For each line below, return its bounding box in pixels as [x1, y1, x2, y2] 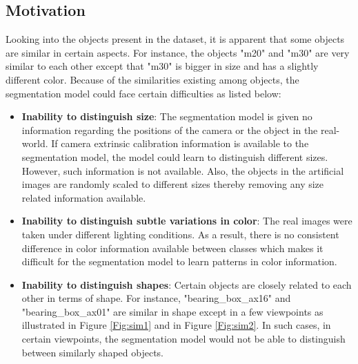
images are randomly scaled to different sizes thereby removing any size [21, 177, 324, 191]
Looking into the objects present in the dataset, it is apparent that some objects [6, 32, 345, 46]
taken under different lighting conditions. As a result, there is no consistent [21, 227, 339, 241]
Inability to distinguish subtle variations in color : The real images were [21, 213, 352, 228]
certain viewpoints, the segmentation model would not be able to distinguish [21, 332, 346, 346]
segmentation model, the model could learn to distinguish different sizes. [21, 149, 328, 164]
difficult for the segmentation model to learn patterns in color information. [21, 254, 337, 269]
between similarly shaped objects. [21, 345, 164, 359]
